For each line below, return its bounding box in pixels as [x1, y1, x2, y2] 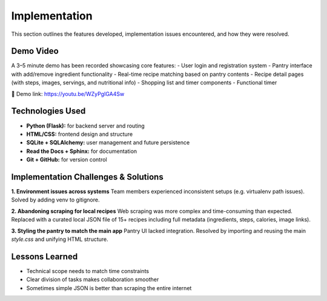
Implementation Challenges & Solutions [11, 172, 163, 182]
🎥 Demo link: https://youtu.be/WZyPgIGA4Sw [11, 90, 125, 97]
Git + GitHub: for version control [26, 156, 107, 163]
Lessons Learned [11, 251, 78, 262]
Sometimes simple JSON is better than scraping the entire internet [26, 284, 192, 291]
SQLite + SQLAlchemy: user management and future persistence [26, 139, 190, 146]
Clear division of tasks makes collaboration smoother [26, 276, 159, 283]
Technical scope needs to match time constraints [26, 267, 150, 274]
